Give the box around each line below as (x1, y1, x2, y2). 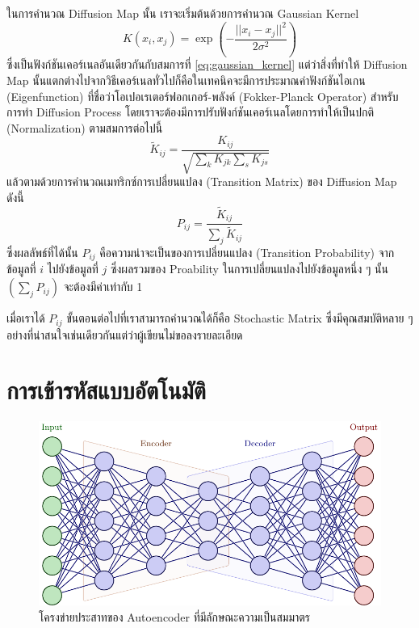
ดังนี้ (6, 188, 24, 205)
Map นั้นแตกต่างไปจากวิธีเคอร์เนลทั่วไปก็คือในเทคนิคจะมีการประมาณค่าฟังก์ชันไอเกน (6, 72, 366, 89)
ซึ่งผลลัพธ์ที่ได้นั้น (6, 244, 78, 261)
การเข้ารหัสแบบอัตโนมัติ (6, 373, 206, 407)
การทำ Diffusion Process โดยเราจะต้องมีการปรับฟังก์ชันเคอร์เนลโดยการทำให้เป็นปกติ (6, 103, 375, 120)
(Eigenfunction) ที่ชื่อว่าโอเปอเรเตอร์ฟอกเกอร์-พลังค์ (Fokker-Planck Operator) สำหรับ (6, 87, 399, 104)
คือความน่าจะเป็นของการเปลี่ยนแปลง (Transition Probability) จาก (99, 244, 395, 261)
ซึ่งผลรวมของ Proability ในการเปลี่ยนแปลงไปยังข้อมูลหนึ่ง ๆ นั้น (111, 260, 388, 277)
